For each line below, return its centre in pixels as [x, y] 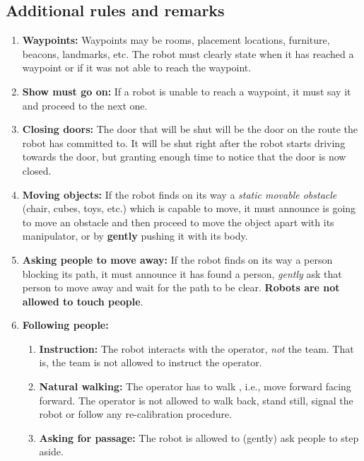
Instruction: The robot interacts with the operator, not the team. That [196, 348]
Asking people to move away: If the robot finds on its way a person [177, 259]
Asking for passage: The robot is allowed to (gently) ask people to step [199, 437]
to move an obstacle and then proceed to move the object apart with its [178, 222]
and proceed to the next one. [85, 105]
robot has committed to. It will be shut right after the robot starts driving [184, 142]
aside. [51, 451]
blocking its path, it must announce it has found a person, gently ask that [182, 273]
